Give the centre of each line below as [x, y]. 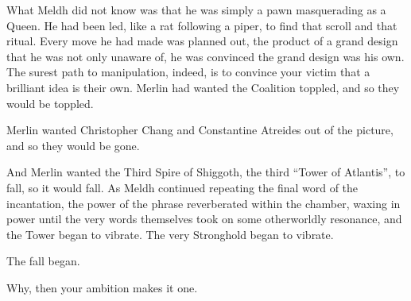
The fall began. [43, 261]
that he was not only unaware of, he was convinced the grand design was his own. [205, 56]
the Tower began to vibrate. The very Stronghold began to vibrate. [170, 234]
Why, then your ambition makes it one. [102, 287]
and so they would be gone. [73, 145]
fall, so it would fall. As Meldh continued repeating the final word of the [182, 187]
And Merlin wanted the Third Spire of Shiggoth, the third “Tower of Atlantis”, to [206, 172]
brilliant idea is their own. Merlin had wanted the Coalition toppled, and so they [203, 87]
